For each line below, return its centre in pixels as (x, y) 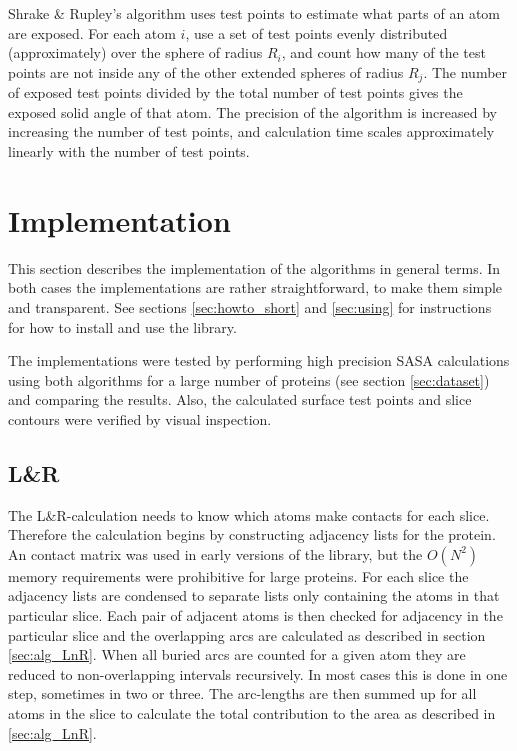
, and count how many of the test (383, 52)
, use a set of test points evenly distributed (316, 32)
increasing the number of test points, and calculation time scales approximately (251, 131)
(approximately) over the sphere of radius (135, 52)
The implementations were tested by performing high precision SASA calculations (259, 360)
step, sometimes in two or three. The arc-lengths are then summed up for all (242, 693)
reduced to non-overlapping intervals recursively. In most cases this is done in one (258, 673)
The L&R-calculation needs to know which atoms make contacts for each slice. (249, 514)
